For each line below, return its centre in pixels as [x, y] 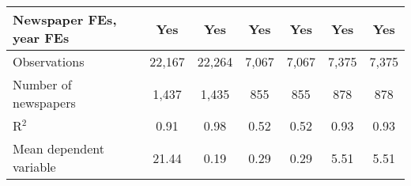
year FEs [41, 38]
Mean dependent [59, 148]
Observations [49, 61]
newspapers [44, 102]
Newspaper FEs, [65, 19]
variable [34, 167]
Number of [42, 84]
